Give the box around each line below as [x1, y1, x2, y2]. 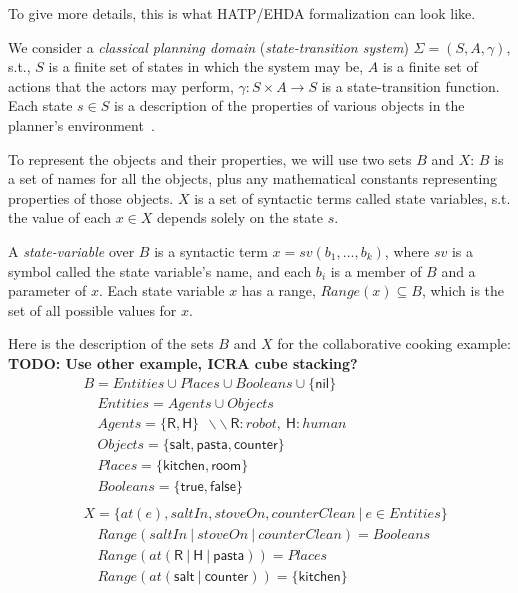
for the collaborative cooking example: [277, 333, 511, 354]
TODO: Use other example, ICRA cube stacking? [8, 352, 358, 373]
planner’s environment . [8, 114, 155, 135]
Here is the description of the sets [8, 333, 214, 354]
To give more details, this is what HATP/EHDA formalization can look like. [8, 3, 476, 23]
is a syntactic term [154, 240, 268, 261]
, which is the [421, 280, 505, 301]
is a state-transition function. [321, 75, 500, 96]
